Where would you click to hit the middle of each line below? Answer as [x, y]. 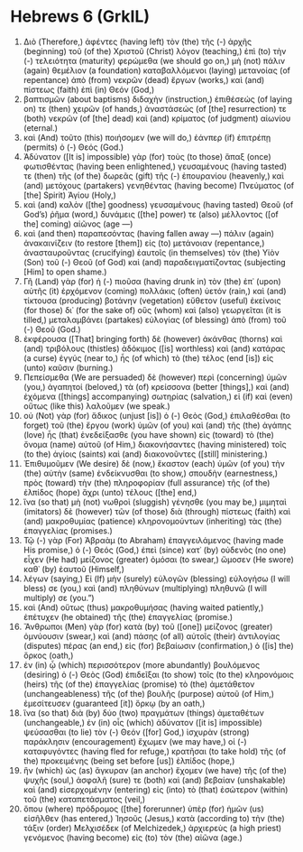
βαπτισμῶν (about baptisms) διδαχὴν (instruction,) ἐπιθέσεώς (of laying [157, 99]
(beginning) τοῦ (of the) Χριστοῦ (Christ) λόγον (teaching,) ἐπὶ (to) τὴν [155, 51]
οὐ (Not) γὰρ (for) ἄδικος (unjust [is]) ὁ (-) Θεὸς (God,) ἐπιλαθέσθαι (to [157, 415]
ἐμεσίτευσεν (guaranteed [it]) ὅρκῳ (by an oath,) [114, 703]
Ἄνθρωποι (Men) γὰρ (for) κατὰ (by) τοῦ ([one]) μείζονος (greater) [148, 626]
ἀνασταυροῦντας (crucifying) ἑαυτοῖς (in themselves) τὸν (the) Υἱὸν [151, 252]
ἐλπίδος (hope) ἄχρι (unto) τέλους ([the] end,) [110, 492]
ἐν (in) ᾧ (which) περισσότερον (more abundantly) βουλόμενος [142, 664]
